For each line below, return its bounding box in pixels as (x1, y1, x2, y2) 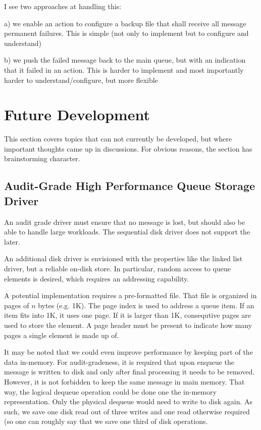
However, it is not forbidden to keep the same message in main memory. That (4, 376, 245, 387)
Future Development (4, 104, 150, 125)
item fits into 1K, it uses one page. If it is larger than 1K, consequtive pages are (4, 310, 251, 320)
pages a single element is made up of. (4, 329, 119, 340)
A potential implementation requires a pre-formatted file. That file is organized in (4, 290, 257, 301)
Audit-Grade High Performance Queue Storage (4, 178, 255, 194)
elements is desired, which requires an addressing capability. (4, 273, 189, 283)
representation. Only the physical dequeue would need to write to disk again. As (4, 396, 252, 407)
